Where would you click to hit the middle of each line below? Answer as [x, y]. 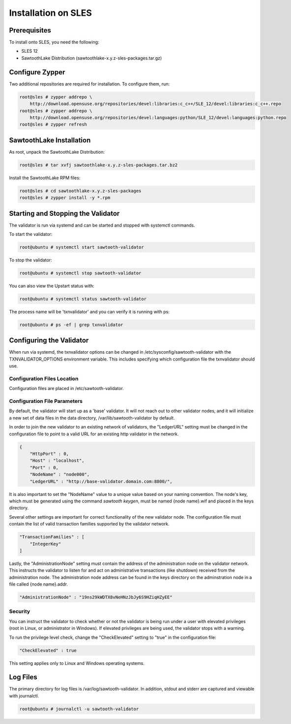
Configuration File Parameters [46, 401]
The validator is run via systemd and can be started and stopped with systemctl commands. [102, 225]
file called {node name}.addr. [39, 584]
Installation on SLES [50, 13]
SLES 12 [29, 51]
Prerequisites [30, 30]
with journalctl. [24, 696]
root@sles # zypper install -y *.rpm [65, 198]
